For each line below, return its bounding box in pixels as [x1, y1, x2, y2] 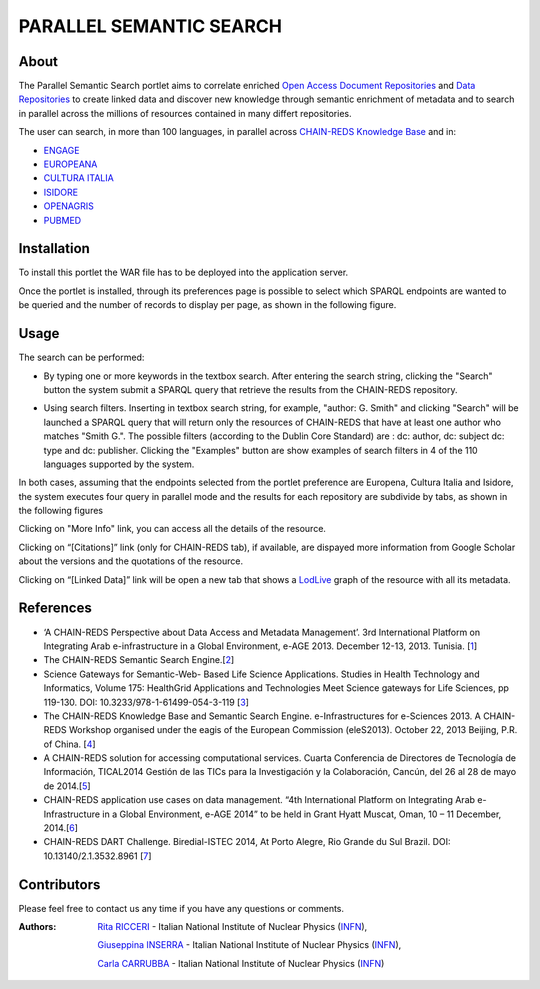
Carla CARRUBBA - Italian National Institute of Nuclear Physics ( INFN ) [97, 957, 385, 969]
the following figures [18, 505, 104, 517]
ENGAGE [43, 144, 80, 156]
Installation [18, 240, 90, 257]
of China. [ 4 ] [43, 738, 96, 750]
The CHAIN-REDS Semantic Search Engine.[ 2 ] [43, 654, 235, 666]
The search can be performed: [18, 351, 145, 364]
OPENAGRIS [43, 200, 94, 212]
